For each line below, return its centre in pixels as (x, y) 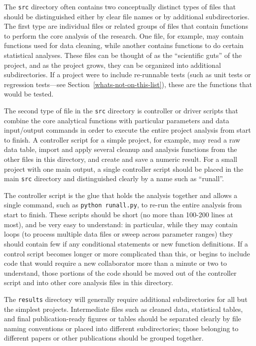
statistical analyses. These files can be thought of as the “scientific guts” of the (123, 55)
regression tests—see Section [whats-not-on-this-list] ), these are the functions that (128, 84)
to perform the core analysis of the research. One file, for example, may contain (124, 35)
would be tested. (29, 94)
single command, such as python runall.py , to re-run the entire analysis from (123, 205)
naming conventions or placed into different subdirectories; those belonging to (121, 328)
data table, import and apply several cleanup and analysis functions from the (121, 149)
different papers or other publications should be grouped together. (104, 338)
